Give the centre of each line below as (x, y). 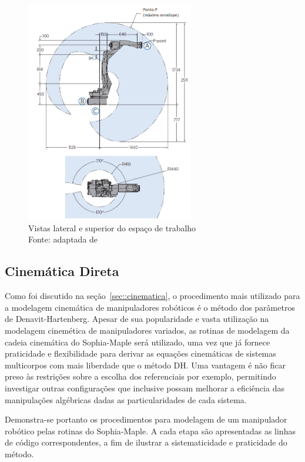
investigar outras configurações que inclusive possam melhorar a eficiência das (145, 388)
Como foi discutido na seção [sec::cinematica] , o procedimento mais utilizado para (152, 296)
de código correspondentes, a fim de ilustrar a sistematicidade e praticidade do (146, 442)
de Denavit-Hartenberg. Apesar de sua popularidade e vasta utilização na (137, 319)
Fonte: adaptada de (63, 239)
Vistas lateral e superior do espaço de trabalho (112, 227)
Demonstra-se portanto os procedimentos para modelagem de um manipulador (146, 419)
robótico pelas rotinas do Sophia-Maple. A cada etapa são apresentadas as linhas (150, 431)
